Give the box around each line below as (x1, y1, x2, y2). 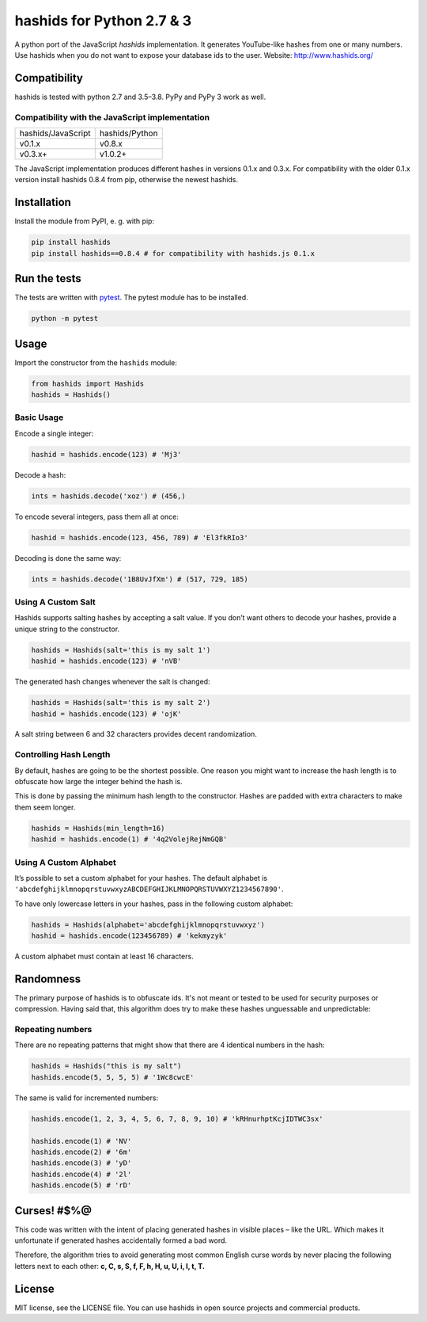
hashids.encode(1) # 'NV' (31, 1137, 132, 1145)
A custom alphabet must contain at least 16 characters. (14, 951, 194, 962)
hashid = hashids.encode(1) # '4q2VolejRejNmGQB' (31, 835, 228, 844)
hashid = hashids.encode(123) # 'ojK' (31, 709, 182, 718)
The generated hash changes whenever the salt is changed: (14, 677, 210, 687)
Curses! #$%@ (14, 1204, 93, 1217)
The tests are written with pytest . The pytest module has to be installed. (14, 293, 248, 303)
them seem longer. (14, 802, 76, 812)
